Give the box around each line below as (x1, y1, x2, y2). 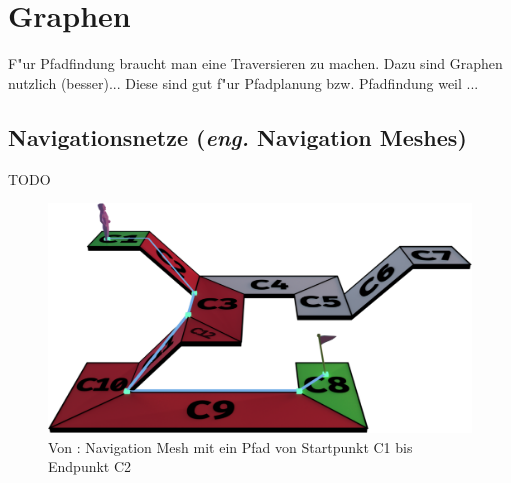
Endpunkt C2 (48, 456, 132, 477)
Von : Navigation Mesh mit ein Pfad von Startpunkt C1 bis (48, 436, 413, 457)
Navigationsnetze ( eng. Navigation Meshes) (8, 121, 467, 152)
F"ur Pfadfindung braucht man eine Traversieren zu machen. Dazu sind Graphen (8, 53, 503, 74)
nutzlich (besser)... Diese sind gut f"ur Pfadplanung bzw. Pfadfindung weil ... (8, 72, 479, 93)
